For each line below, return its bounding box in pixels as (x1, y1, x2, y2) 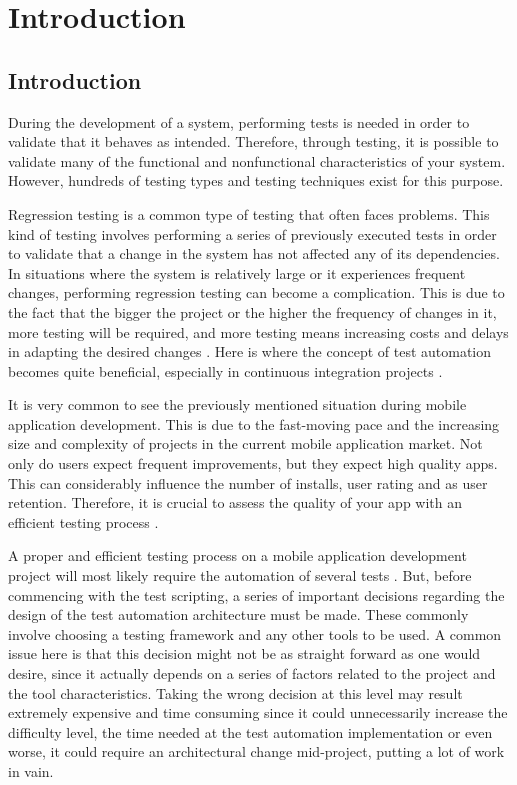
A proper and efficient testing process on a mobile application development (8, 545, 467, 566)
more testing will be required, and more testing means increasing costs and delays (8, 321, 509, 342)
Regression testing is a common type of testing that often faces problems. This (8, 203, 490, 224)
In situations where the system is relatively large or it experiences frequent (8, 262, 466, 283)
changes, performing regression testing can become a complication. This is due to (8, 282, 505, 303)
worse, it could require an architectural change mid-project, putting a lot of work (8, 741, 505, 762)
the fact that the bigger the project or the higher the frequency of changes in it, (8, 301, 497, 322)
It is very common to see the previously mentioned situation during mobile (8, 394, 467, 415)
